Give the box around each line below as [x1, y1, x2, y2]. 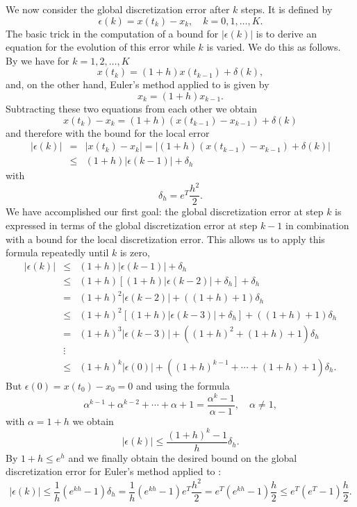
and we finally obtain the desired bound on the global [68, 450, 297, 465]
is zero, [119, 245, 150, 260]
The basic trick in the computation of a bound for [6, 26, 219, 40]
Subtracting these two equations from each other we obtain [6, 101, 257, 115]
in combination [285, 217, 349, 232]
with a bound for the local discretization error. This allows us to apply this [6, 231, 325, 246]
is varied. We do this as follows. [206, 40, 341, 54]
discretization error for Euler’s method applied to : [6, 464, 222, 479]
